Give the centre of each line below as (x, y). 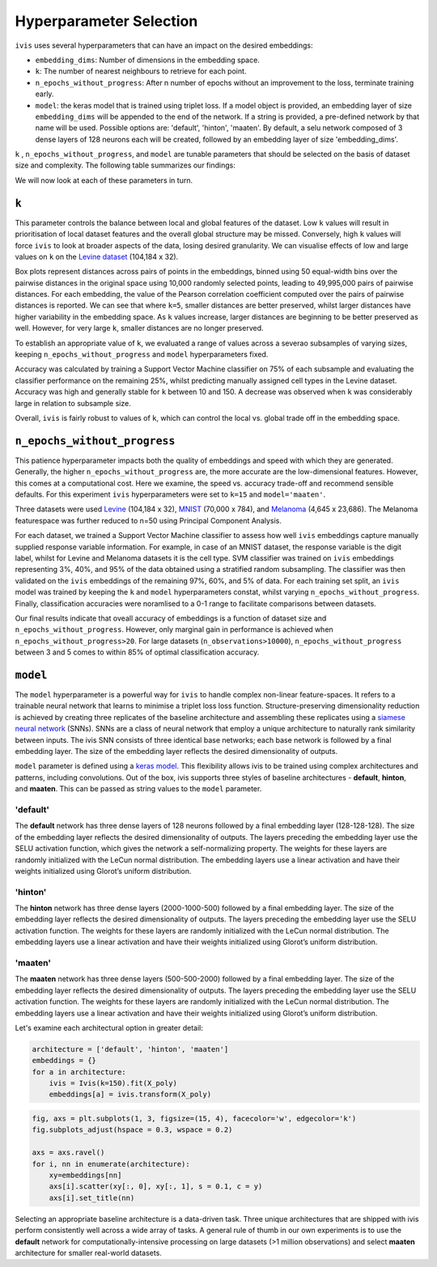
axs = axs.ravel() (68, 1153)
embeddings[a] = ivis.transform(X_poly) (130, 1095)
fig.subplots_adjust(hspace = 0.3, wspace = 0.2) (132, 1130)
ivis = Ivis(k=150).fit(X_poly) (113, 1083)
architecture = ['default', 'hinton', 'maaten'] (130, 1049)
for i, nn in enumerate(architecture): (111, 1164)
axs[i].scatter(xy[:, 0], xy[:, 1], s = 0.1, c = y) (156, 1186)
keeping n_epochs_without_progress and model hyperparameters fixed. (142, 354)
